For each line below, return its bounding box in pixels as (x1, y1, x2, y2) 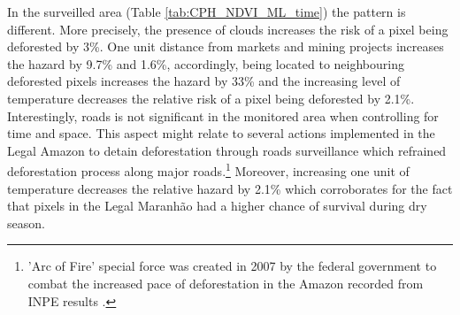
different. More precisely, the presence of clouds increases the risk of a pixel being (7, 19, 448, 38)
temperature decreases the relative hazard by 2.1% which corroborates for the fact (7, 179, 453, 197)
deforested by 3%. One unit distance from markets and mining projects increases (7, 37, 444, 56)
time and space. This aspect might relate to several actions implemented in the (7, 124, 435, 142)
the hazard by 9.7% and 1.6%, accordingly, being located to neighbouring (7, 54, 404, 73)
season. (7, 213, 45, 232)
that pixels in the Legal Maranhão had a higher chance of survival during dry (7, 196, 427, 215)
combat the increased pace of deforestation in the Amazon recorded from (27, 273, 424, 292)
